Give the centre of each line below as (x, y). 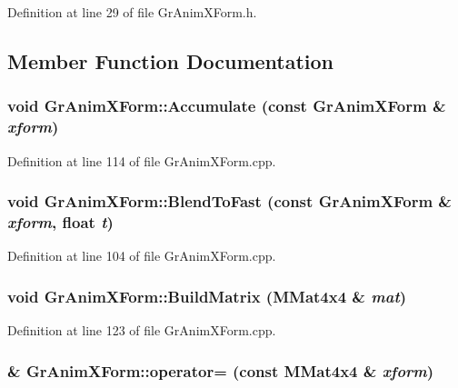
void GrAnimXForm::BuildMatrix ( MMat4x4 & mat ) (207, 296)
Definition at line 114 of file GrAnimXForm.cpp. (142, 160)
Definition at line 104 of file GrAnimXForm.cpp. (142, 256)
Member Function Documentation (171, 60)
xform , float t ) (60, 221)
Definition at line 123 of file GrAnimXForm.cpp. (142, 330)
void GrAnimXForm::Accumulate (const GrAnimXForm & (227, 106)
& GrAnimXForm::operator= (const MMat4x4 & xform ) (221, 370)
